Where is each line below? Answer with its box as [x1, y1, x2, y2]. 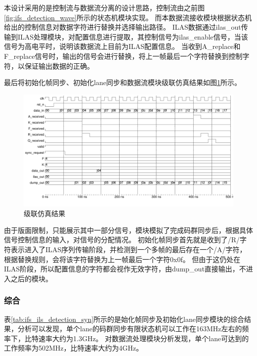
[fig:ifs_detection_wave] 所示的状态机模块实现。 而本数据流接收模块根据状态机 [4, 12, 252, 22]
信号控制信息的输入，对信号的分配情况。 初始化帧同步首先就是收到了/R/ [4, 234, 240, 245]
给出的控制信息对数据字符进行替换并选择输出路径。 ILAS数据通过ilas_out [4, 22, 241, 32]
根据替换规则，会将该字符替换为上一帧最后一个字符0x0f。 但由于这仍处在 [4, 254, 241, 264]
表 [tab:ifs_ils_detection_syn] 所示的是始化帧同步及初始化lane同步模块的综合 [4, 313, 244, 324]
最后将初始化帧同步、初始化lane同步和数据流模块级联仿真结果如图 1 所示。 [4, 77, 241, 88]
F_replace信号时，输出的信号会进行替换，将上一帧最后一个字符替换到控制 [4, 50, 243, 61]
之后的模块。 [10, 273, 52, 283]
